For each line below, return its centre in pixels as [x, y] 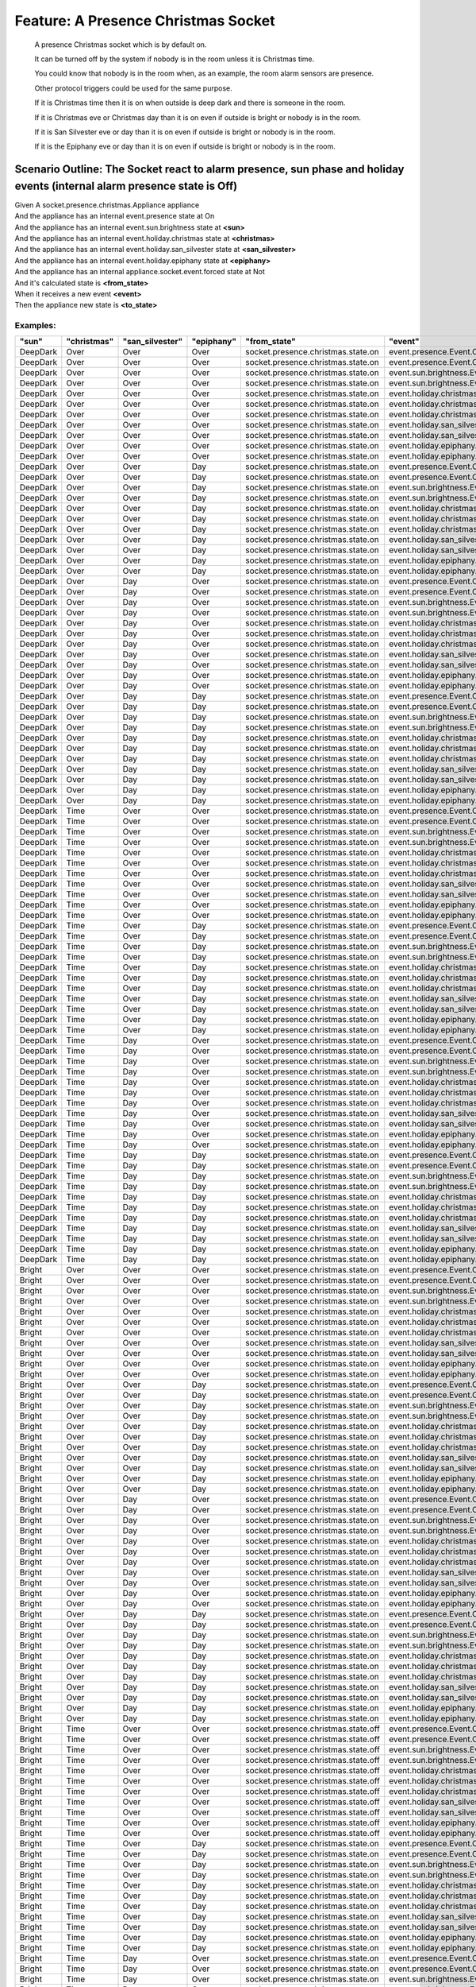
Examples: [35, 326]
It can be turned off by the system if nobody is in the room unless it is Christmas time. [175, 59]
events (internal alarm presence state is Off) [126, 186]
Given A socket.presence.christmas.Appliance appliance [107, 205]
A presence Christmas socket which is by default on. [121, 45]
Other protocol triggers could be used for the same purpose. [134, 88]
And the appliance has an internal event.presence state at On [115, 216]
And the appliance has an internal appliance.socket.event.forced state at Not [140, 272]
